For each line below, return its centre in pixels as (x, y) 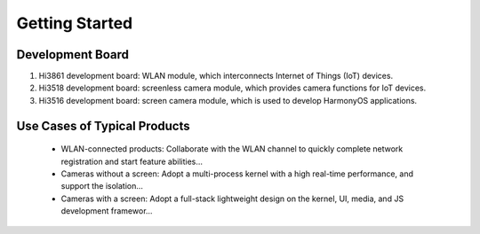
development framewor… (107, 211)
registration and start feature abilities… (132, 161)
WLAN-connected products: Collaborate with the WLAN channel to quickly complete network (232, 149)
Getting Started (75, 23)
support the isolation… (102, 186)
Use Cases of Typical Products (103, 125)
